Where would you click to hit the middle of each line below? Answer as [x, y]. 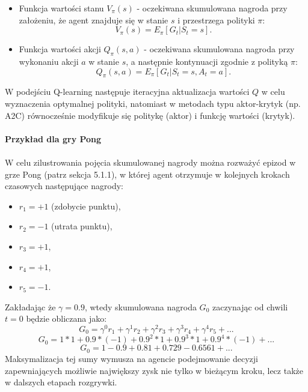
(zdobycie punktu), [86, 206]
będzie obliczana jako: [66, 318]
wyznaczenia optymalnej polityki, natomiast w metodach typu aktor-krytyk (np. [153, 103]
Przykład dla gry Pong [53, 138]
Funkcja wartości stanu [61, 8]
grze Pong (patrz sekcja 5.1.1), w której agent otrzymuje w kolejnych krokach [147, 174]
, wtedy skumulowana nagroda [140, 306]
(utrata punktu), [82, 226]
